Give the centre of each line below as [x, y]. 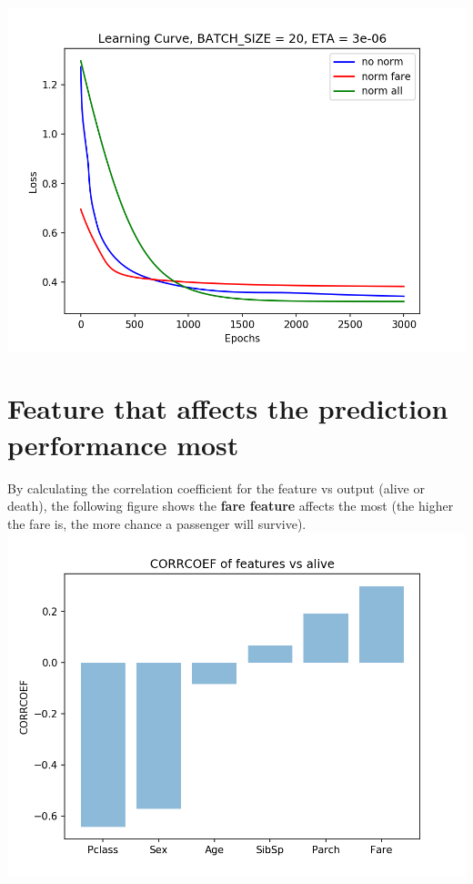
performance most [123, 444]
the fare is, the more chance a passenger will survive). [157, 523]
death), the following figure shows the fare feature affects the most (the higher [231, 506]
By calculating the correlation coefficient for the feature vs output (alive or [216, 488]
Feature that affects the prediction [228, 408]
